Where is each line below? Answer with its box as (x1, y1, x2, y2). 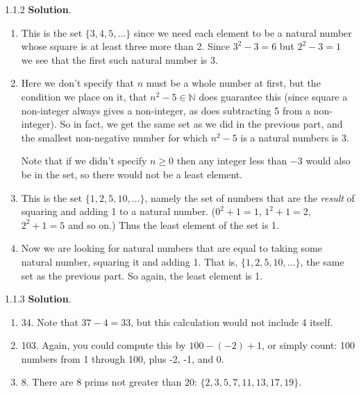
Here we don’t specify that (21, 76, 135, 90)
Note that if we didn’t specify (21, 153, 147, 168)
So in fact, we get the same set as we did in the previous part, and (60, 117, 343, 131)
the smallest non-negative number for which (21, 130, 208, 144)
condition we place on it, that (21, 89, 147, 103)
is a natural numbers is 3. (240, 130, 349, 144)
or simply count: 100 (267, 338, 355, 352)
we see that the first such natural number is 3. (21, 52, 218, 67)
